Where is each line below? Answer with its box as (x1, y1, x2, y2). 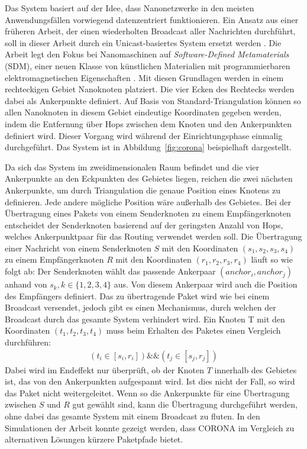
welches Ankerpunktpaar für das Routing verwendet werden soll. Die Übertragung (5, 230, 302, 243)
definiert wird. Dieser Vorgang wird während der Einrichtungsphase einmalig (5, 129, 283, 141)
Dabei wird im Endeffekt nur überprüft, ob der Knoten (5, 363, 205, 376)
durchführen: (5, 336, 51, 348)
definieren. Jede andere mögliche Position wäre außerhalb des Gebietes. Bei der (5, 195, 292, 208)
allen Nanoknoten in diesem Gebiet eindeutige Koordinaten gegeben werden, (5, 106, 282, 118)
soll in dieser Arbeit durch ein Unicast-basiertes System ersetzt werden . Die (5, 36, 282, 49)
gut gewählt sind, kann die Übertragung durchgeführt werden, (72, 398, 298, 411)
